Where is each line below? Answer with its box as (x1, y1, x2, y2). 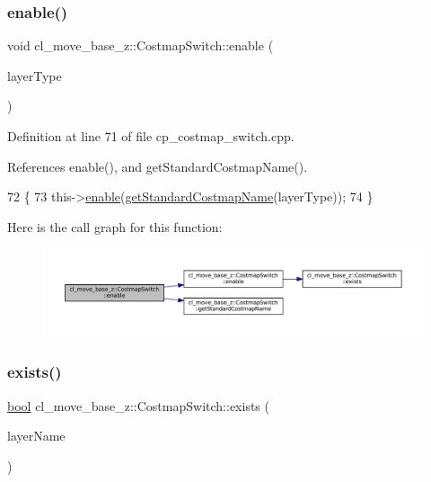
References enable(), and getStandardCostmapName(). (7, 156, 308, 175)
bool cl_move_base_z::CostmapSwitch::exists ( (7, 396, 269, 415)
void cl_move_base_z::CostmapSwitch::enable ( (7, 36, 274, 55)
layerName (7, 426, 66, 445)
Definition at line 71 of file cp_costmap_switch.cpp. (7, 127, 295, 145)
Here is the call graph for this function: (7, 217, 223, 236)
